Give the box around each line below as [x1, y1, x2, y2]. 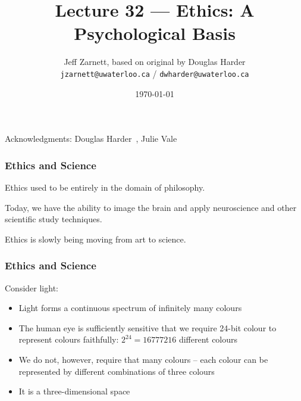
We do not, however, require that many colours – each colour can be [18, 353, 268, 365]
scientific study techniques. [5, 213, 102, 225]
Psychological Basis [74, 21, 236, 45]
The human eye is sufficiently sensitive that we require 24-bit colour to [18, 321, 277, 334]
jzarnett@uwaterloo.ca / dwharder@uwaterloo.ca [60, 67, 249, 79]
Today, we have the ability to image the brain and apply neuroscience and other [5, 201, 297, 213]
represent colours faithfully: [18, 333, 119, 346]
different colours [178, 333, 238, 346]
